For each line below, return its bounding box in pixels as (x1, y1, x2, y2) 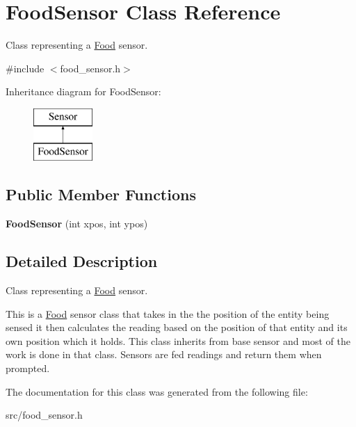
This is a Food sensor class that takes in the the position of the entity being (6, 306, 330, 321)
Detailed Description (6, 250, 158, 272)
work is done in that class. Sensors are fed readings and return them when (6, 347, 322, 362)
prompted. (6, 361, 50, 376)
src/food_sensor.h (6, 408, 83, 422)
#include (6, 61, 44, 75)
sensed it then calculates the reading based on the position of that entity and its (6, 320, 348, 335)
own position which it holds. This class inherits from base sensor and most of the (6, 333, 350, 348)
